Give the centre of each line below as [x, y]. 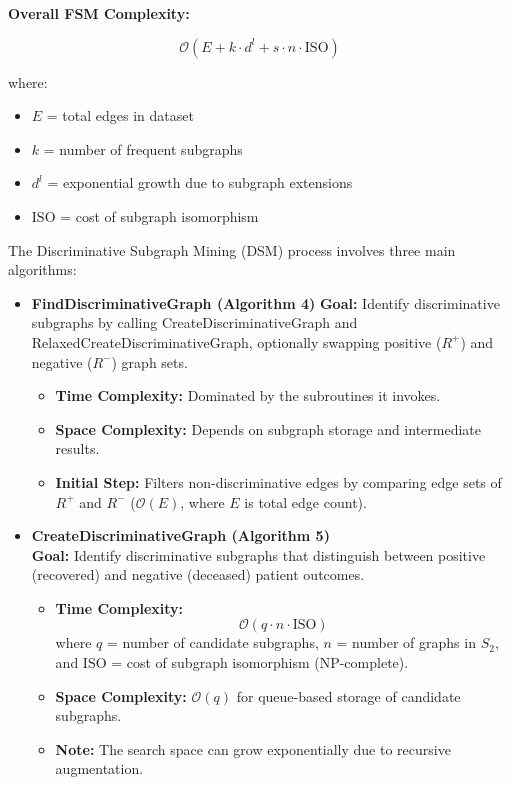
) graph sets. [149, 361]
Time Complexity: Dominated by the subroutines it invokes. [248, 395]
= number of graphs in [406, 642]
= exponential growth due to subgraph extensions [200, 182]
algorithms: [42, 269]
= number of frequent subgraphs [143, 148]
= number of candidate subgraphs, [212, 642]
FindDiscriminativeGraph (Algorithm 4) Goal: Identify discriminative [265, 302]
